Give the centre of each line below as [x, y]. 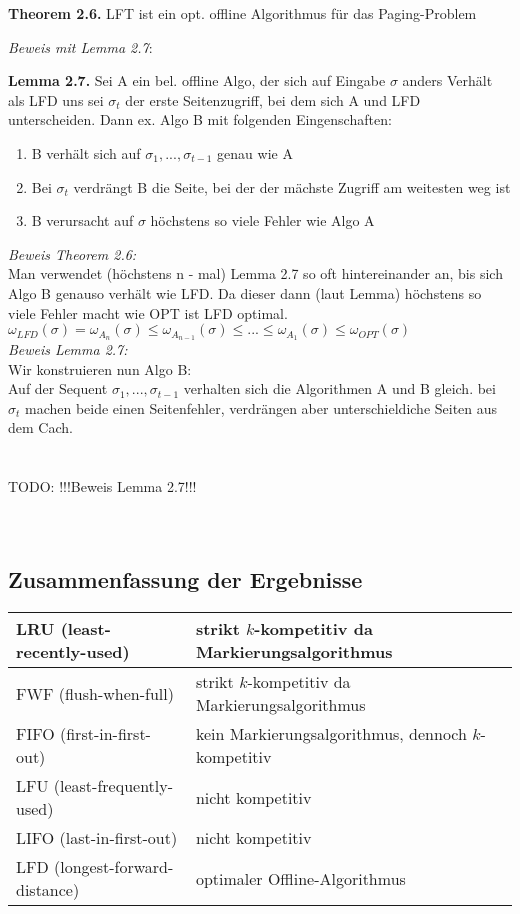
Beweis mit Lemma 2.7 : [80, 46]
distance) [48, 890]
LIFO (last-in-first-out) [97, 838]
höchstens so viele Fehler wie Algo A [262, 220]
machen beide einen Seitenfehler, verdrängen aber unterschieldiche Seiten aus [261, 407]
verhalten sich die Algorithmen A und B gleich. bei [339, 388]
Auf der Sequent [58, 388]
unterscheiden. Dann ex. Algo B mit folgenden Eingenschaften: [200, 119]
